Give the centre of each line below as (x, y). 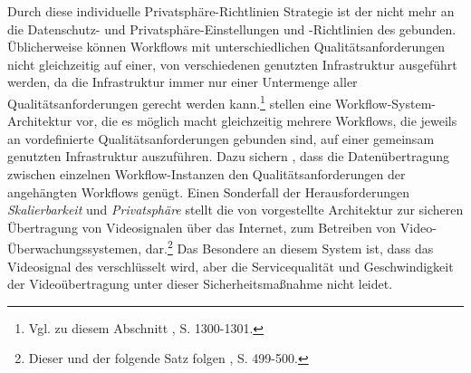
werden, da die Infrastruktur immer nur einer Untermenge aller (183, 82)
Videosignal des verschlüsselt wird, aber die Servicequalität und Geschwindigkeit (231, 266)
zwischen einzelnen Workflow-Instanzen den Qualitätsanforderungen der (207, 174)
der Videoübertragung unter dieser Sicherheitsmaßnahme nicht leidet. (200, 284)
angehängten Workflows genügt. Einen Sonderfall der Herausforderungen (208, 191)
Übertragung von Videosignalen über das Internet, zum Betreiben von (202, 227)
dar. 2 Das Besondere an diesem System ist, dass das (289, 247)
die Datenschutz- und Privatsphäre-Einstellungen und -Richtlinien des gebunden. (232, 29)
